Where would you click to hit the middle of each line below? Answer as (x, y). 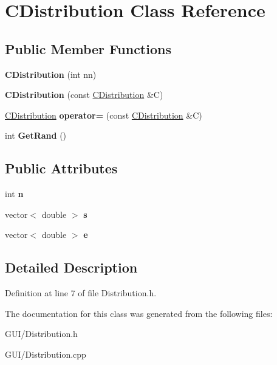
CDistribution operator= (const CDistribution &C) (104, 115)
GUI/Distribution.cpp (46, 354)
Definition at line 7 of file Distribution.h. (81, 293)
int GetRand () (36, 135)
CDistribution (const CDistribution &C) (84, 95)
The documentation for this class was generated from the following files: (139, 313)
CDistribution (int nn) (51, 74)
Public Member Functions (88, 48)
